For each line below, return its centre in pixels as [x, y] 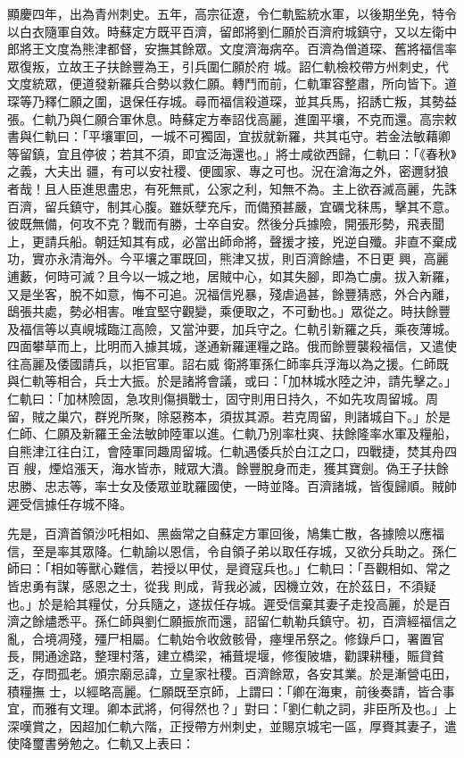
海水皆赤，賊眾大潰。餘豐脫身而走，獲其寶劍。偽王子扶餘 [280, 468]
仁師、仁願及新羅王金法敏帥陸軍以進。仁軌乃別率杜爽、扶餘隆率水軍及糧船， [232, 433]
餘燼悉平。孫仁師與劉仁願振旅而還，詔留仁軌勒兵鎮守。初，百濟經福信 [238, 621]
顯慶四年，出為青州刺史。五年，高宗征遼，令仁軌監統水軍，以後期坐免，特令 [232, 13]
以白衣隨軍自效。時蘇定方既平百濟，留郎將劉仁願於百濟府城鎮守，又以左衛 [226, 31]
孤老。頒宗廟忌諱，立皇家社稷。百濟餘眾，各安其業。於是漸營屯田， [257, 673]
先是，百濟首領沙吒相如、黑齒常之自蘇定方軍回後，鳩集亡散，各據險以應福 [226, 533]
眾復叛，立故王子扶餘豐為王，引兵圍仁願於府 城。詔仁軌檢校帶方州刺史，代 [228, 66]
